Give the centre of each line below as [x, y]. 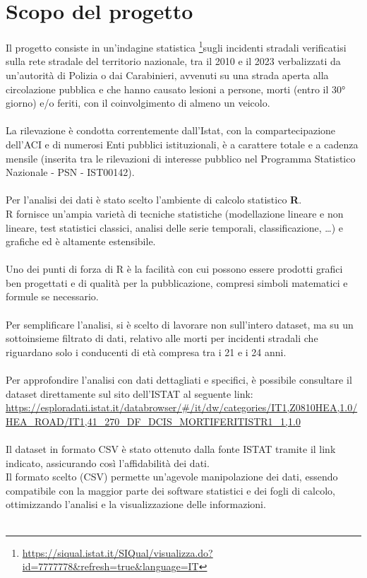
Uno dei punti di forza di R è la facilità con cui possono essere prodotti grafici [174, 269]
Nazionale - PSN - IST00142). [70, 172]
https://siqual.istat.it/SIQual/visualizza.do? [118, 552]
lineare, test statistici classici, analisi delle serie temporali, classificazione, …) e [174, 227]
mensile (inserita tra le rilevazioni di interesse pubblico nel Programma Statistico [181, 158]
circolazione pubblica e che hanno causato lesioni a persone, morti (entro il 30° [176, 89]
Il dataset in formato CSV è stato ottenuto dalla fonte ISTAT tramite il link [171, 449]
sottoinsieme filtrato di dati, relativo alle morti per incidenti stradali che [162, 338]
